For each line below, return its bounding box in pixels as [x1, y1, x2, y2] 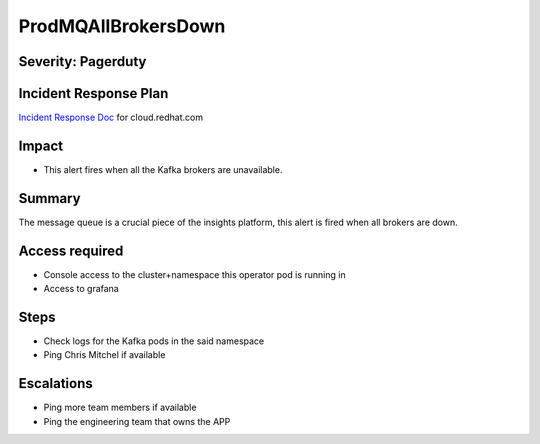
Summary [18, 190, 81, 207]
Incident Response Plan [18, 85, 169, 102]
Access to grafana [43, 283, 119, 295]
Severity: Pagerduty [18, 53, 147, 70]
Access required [18, 242, 124, 259]
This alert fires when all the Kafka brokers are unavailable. [43, 163, 283, 175]
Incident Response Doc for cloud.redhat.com [18, 111, 204, 124]
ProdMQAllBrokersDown [18, 15, 226, 37]
